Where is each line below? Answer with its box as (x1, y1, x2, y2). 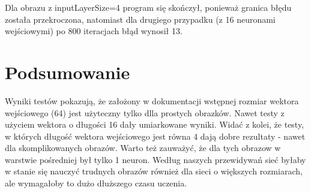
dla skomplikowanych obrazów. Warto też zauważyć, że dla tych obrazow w (5, 141, 281, 154)
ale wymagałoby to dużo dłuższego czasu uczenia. (5, 177, 187, 189)
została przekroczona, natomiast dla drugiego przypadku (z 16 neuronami (5, 13, 276, 25)
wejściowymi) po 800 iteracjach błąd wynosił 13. (5, 25, 183, 37)
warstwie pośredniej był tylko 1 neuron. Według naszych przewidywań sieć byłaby (5, 153, 306, 165)
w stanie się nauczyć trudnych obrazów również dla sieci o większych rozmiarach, (5, 165, 303, 177)
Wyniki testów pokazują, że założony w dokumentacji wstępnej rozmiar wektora (5, 94, 299, 107)
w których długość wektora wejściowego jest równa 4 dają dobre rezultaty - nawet (5, 129, 306, 142)
